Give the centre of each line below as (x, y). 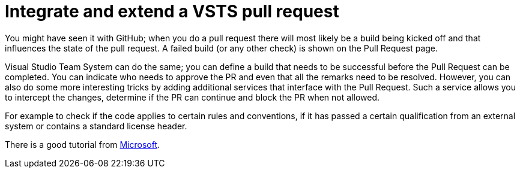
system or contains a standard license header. (96, 126)
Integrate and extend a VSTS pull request (172, 11)
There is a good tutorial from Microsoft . (83, 144)
